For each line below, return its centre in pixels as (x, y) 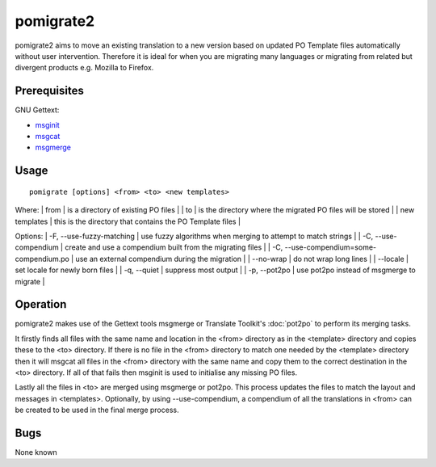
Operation (41, 304)
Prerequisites (49, 91)
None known (36, 452)
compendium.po (42, 259)
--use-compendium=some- (331, 247)
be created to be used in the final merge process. (97, 410)
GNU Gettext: (37, 110)
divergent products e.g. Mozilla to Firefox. (84, 68)
